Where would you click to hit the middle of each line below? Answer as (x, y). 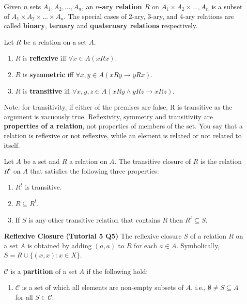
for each (146, 245)
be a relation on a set (55, 41)
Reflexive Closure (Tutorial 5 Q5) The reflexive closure (93, 236)
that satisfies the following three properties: (95, 170)
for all (24, 297)
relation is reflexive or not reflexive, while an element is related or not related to (123, 135)
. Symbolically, (198, 245)
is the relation (221, 161)
